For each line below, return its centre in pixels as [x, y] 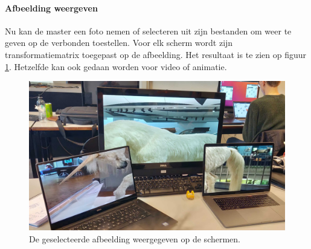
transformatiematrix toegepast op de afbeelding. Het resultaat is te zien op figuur [156, 54]
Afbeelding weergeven [51, 8]
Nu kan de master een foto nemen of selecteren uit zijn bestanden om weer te [148, 31]
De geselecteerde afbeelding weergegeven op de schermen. [135, 238]
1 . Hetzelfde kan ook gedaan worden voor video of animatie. [116, 66]
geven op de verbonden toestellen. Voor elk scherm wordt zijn [119, 43]
